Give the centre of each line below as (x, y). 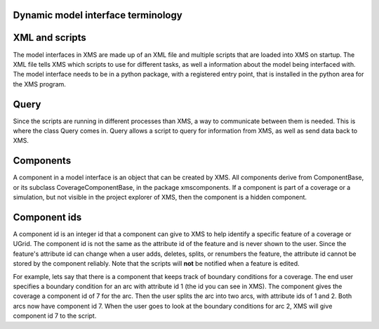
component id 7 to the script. (55, 316)
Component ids (47, 217)
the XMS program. (40, 84)
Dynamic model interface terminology (98, 15)
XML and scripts (50, 38)
